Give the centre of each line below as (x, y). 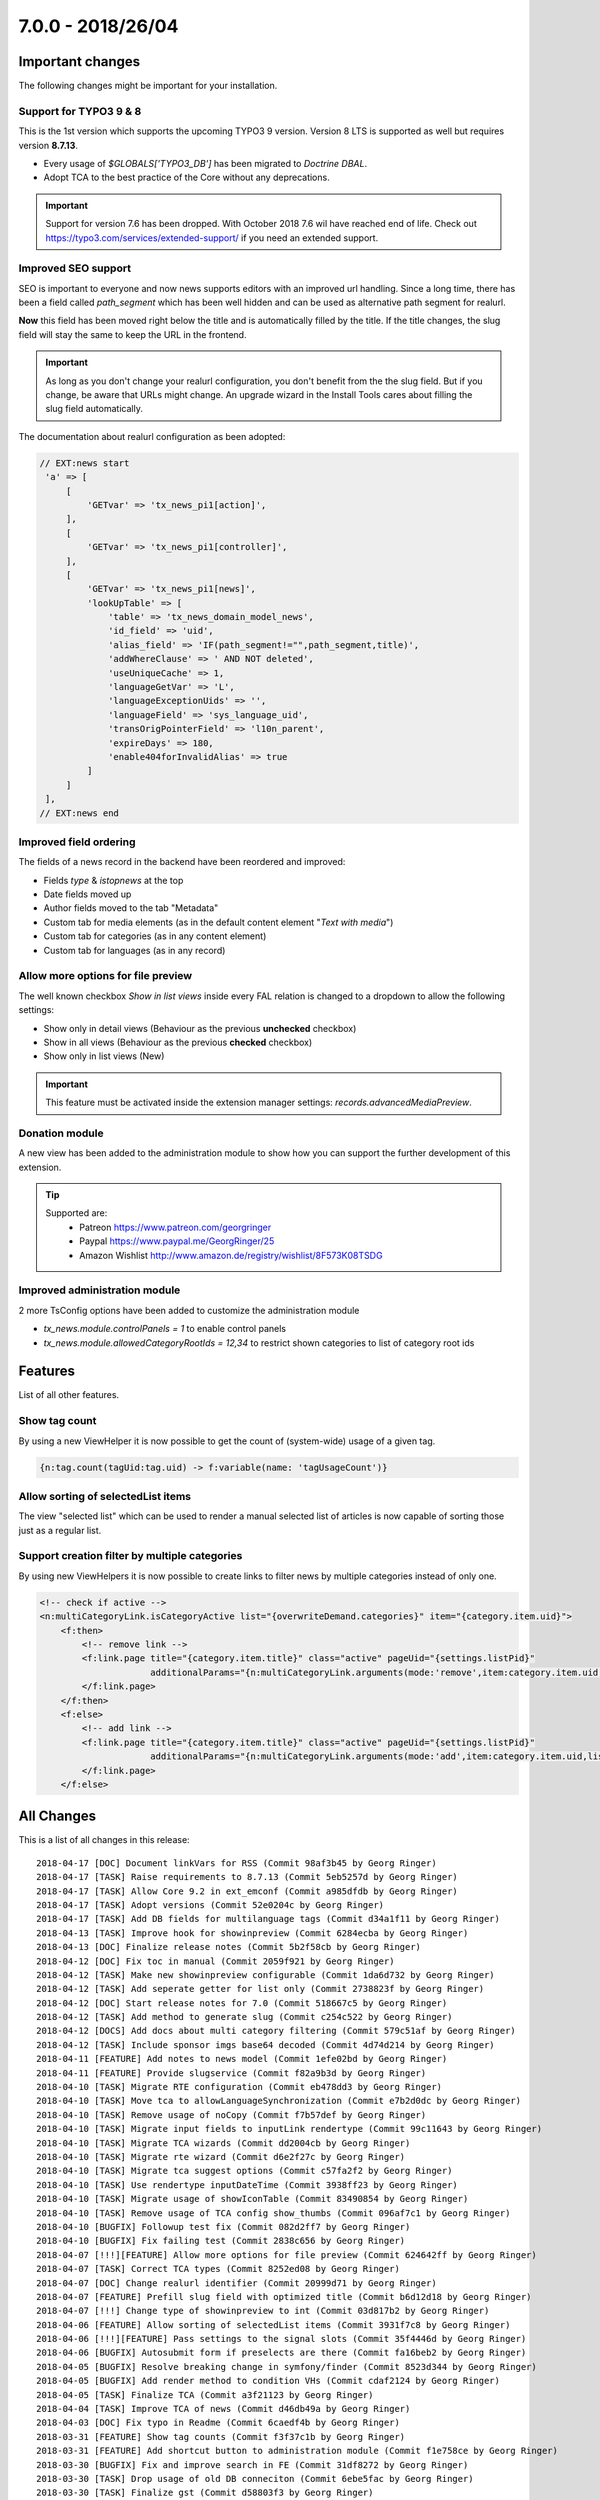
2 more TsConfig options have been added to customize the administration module (189, 1310)
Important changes (79, 61)
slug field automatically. (94, 409)
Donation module (61, 1133)
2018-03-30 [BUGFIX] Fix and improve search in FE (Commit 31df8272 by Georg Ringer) (252, 2464)
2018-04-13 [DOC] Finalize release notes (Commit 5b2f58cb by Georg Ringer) (229, 1947)
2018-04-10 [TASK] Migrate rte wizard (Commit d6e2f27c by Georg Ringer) (221, 2156)
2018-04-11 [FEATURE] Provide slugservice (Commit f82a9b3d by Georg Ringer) (231, 2073)
